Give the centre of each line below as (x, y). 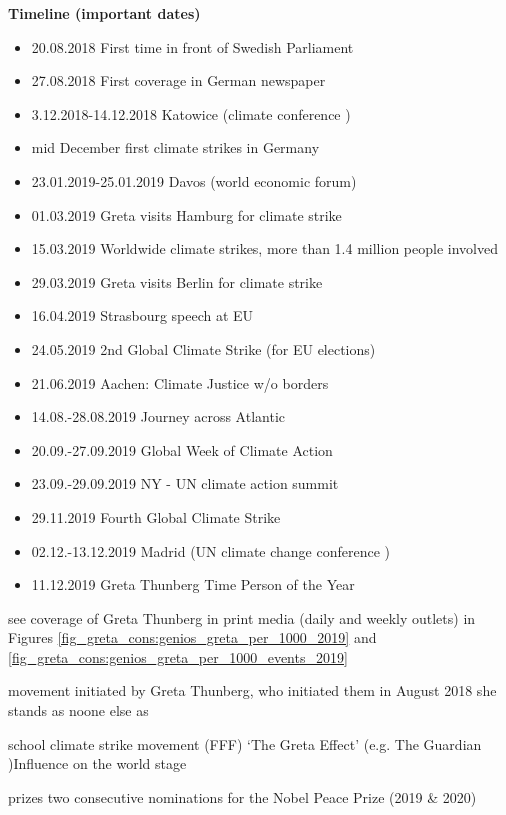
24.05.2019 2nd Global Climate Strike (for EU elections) (203, 348)
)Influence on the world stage (97, 763)
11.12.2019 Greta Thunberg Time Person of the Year (193, 584)
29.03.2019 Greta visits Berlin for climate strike (177, 281)
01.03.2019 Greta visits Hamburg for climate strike (186, 214)
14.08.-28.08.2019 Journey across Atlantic (158, 416)
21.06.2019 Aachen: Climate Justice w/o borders (180, 382)
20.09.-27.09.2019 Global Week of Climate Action (182, 449)
